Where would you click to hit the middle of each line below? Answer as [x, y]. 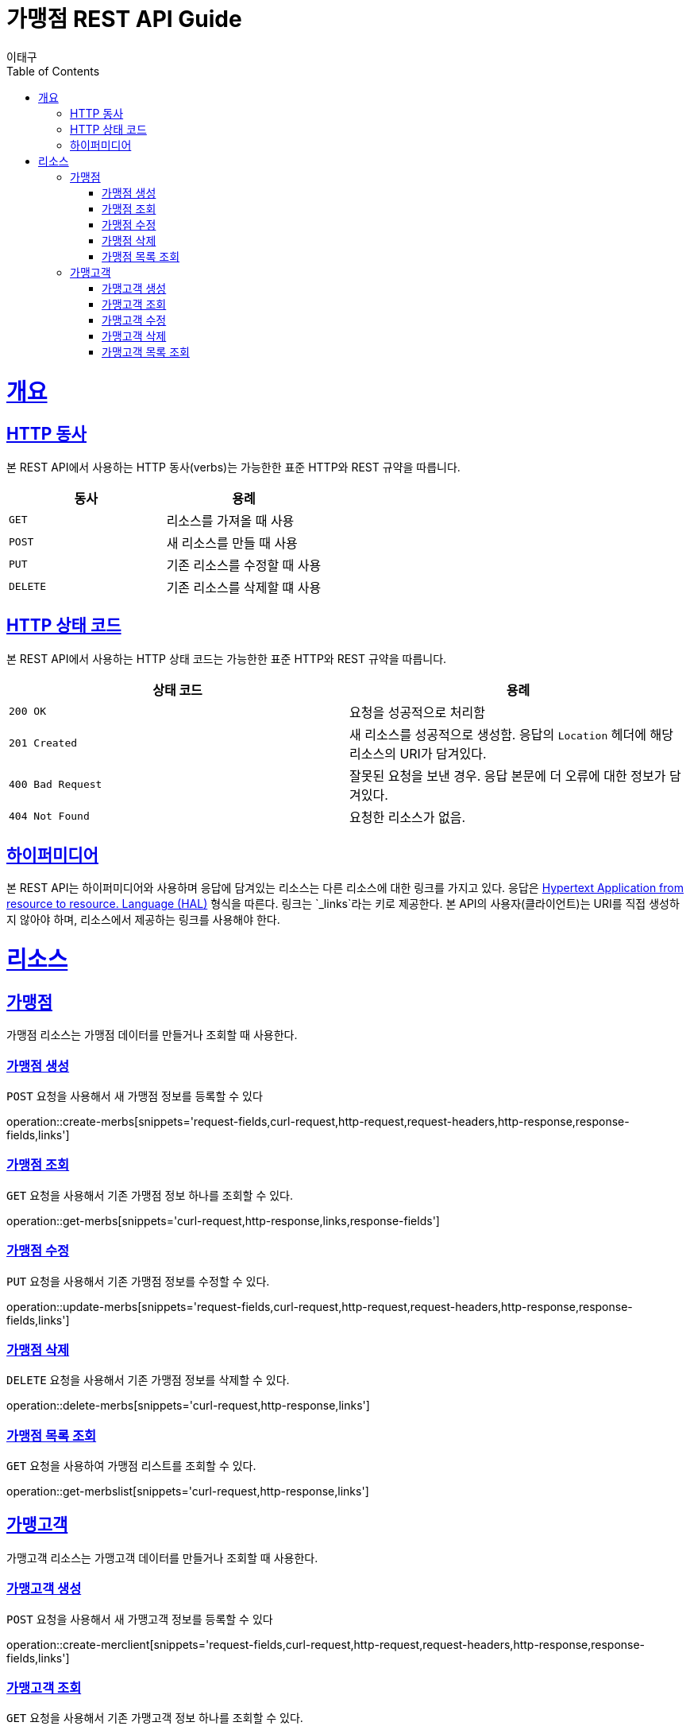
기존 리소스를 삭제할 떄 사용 [244, 587]
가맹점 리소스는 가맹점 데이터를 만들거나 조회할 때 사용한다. [152, 1035]
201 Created [43, 743]
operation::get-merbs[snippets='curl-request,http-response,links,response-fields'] [223, 1220]
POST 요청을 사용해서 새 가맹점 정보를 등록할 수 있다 [135, 1096]
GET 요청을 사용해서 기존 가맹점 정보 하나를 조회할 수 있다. [150, 1195]
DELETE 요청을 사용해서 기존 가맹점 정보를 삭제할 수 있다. [148, 1380]
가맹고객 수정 [134, 320]
